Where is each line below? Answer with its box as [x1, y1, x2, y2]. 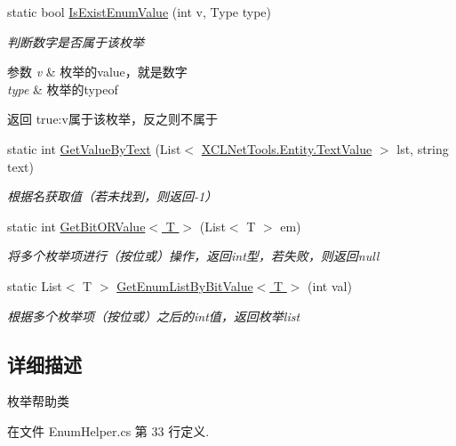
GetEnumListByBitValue [116, 276, 253, 295]
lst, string [396, 139, 449, 158]
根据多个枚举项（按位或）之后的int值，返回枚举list [7, 306, 300, 325]
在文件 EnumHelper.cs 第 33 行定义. [7, 421, 210, 440]
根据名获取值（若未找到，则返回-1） [7, 187, 218, 206]
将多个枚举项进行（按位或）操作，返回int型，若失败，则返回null [7, 247, 380, 265]
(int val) [308, 276, 352, 295]
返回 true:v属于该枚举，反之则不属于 [7, 109, 218, 128]
